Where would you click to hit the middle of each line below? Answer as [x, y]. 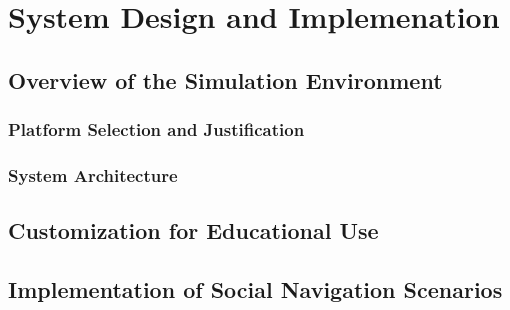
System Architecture [93, 174]
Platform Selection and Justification [156, 129]
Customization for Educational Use [193, 230]
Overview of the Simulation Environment [225, 79]
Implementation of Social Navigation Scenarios [255, 289]
